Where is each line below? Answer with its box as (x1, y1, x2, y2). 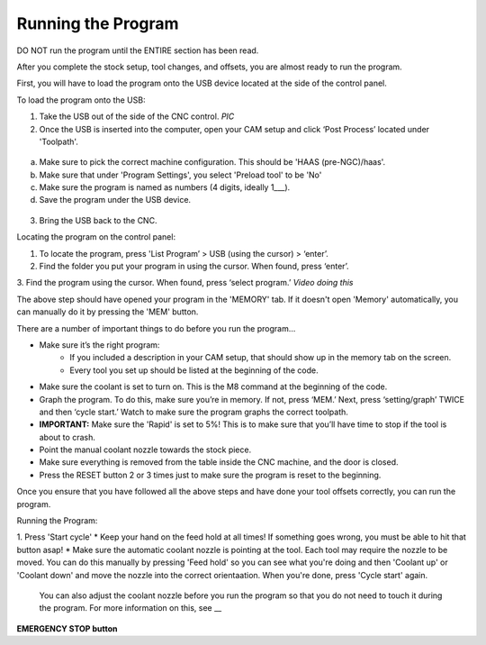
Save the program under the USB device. (39, 195, 192, 205)
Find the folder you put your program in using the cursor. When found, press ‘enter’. (39, 261, 350, 272)
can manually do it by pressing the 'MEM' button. (16, 306, 199, 317)
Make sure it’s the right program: (39, 339, 160, 350)
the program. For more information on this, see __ (39, 603, 222, 613)
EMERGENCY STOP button (16, 622, 118, 634)
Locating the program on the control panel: (16, 232, 175, 242)
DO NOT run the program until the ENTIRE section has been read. (16, 45, 259, 56)
